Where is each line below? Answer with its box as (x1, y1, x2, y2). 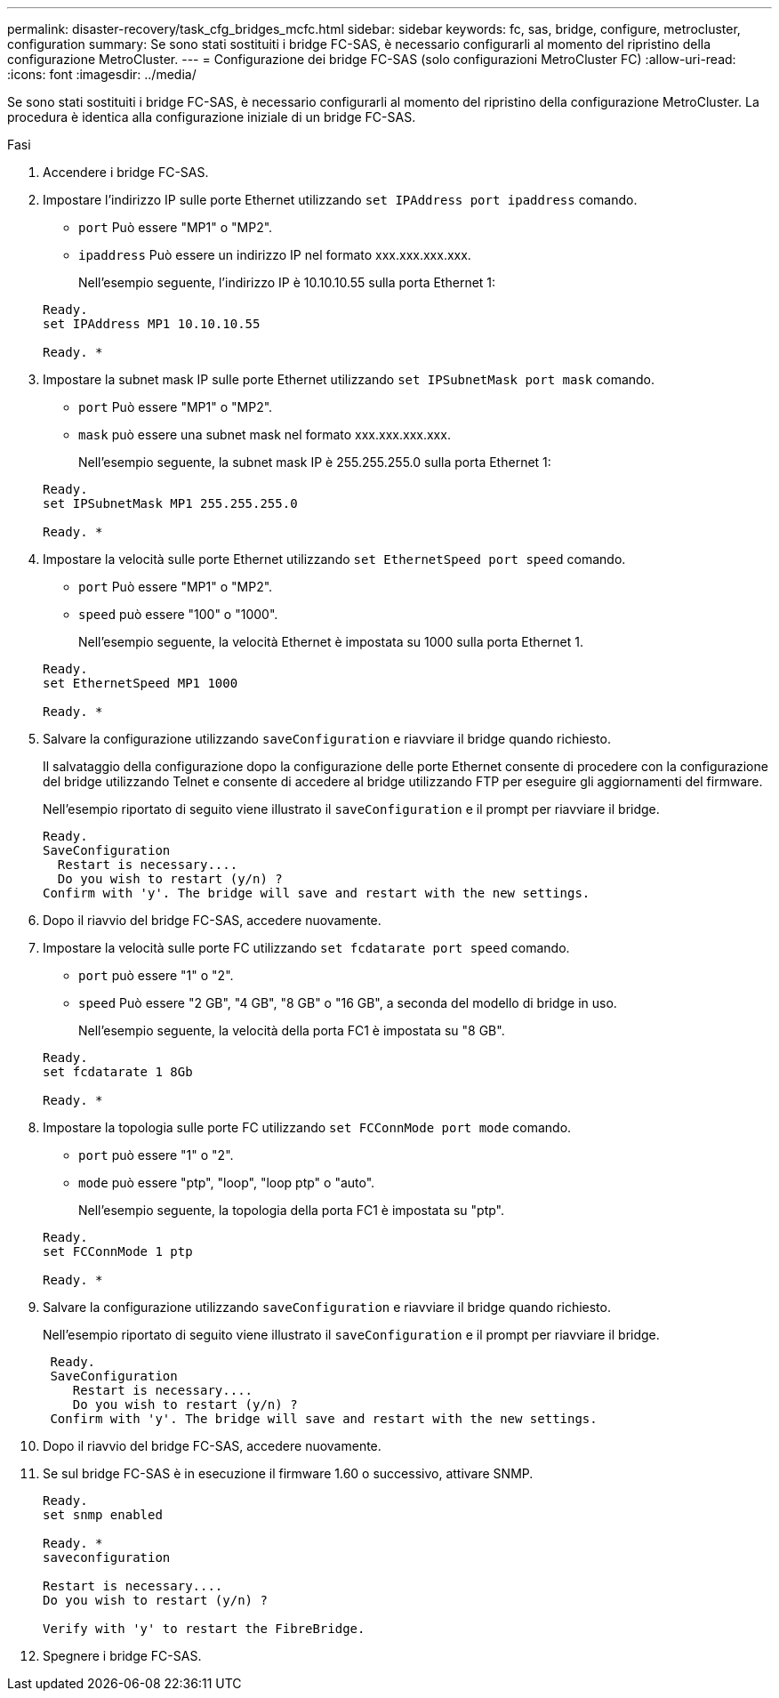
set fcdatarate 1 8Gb (43, 1065, 193, 1079)
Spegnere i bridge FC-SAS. (43, 1648, 202, 1663)
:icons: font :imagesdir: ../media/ (7, 67, 197, 82)
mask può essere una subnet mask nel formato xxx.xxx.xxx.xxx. (78, 427, 451, 442)
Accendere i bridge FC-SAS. (43, 165, 209, 180)
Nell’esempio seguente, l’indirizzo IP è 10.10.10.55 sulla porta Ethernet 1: (78, 275, 496, 290)
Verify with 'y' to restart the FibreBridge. (43, 1622, 365, 1636)
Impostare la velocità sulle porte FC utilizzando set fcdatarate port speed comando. (43, 940, 570, 955)
